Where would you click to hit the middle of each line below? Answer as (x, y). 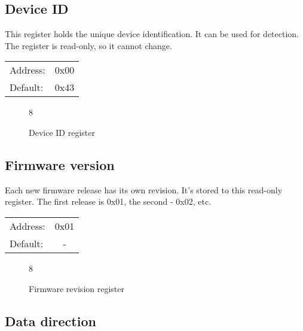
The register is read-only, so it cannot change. (88, 45)
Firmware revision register (76, 288)
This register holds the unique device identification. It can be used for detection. (152, 34)
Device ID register (62, 132)
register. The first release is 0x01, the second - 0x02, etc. (108, 201)
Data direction (51, 321)
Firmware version (60, 164)
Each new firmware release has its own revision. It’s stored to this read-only (144, 189)
